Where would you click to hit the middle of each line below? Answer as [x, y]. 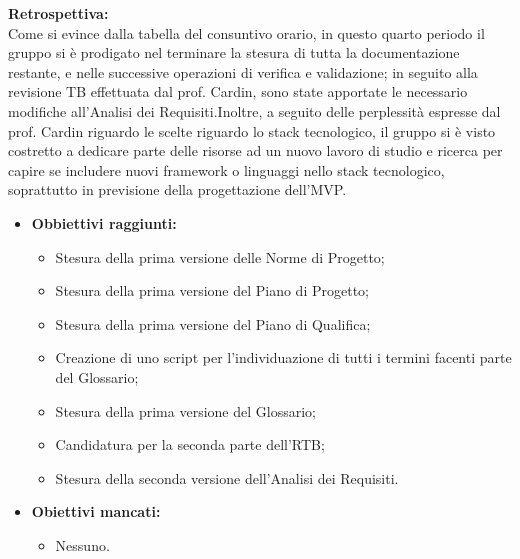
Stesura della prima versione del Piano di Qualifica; [213, 323]
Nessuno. [82, 544]
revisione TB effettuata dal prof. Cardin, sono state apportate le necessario [238, 91]
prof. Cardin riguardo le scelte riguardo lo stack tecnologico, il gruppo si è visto [252, 130]
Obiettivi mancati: [96, 511]
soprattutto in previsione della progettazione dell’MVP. [177, 189]
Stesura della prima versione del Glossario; [185, 410]
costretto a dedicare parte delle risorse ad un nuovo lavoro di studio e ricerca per [255, 150]
